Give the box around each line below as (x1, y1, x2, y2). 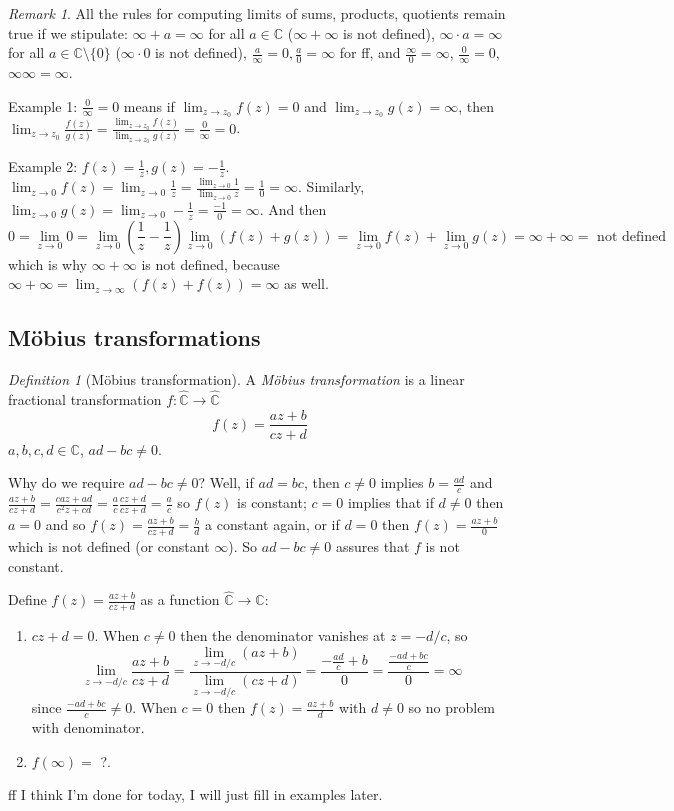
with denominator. (31, 717, 145, 738)
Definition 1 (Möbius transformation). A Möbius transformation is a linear (8, 369, 465, 390)
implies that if (347, 492, 434, 512)
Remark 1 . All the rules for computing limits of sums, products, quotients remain (8, 3, 506, 23)
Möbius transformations (8, 322, 261, 353)
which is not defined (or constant (8, 535, 210, 556)
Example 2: (8, 156, 78, 177)
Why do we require (8, 472, 125, 493)
